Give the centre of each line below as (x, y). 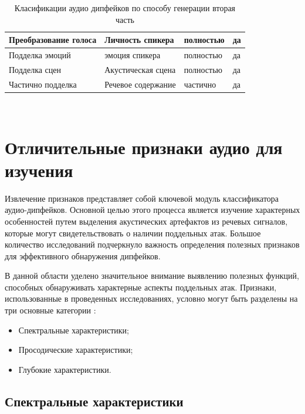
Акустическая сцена (140, 69)
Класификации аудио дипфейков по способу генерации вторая (125, 8)
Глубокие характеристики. (65, 369)
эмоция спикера (133, 55)
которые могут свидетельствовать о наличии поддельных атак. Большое (133, 233)
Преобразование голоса (53, 40)
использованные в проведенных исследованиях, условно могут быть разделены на (151, 298)
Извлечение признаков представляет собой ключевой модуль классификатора (142, 198)
